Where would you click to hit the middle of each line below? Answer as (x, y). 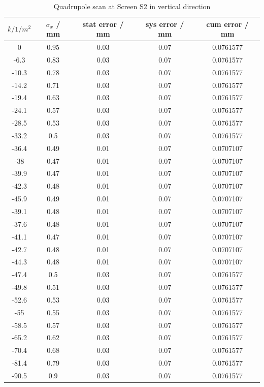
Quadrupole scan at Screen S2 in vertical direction (132, 6)
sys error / (165, 24)
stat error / (103, 24)
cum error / (227, 24)
